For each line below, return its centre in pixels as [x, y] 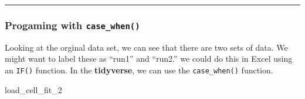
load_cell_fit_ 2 [33, 89]
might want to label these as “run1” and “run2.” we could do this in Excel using [149, 59]
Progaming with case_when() [72, 25]
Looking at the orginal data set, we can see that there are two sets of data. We [146, 47]
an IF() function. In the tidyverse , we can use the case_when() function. [139, 70]
